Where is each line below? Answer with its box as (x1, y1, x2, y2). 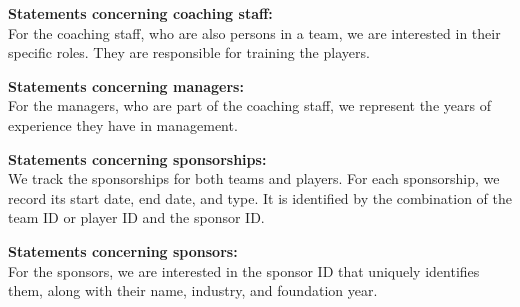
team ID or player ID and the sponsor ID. (8, 207, 265, 228)
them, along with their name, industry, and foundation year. (8, 280, 378, 301)
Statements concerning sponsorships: (8, 148, 267, 169)
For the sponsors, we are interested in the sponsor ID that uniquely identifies (8, 260, 480, 281)
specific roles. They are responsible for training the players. (8, 42, 370, 63)
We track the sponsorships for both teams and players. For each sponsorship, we (8, 168, 500, 189)
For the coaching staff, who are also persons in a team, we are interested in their (8, 22, 501, 43)
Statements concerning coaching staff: (8, 3, 273, 23)
